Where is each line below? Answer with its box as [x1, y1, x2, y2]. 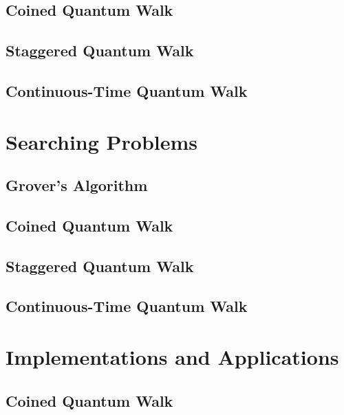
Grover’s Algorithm [6, 175, 148, 196]
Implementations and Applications [6, 343, 339, 371]
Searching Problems [6, 127, 198, 155]
